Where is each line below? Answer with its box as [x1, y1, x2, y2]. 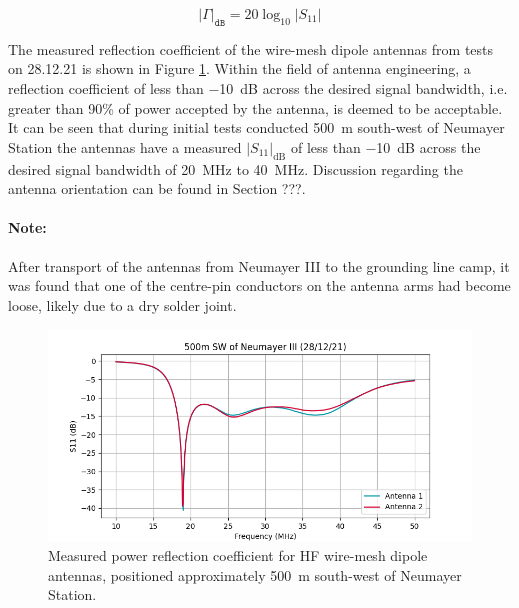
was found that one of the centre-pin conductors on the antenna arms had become [8, 275, 511, 296]
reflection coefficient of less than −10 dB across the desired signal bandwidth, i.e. [8, 77, 508, 98]
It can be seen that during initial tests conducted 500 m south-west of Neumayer [8, 117, 505, 138]
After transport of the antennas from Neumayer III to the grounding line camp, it [8, 255, 510, 276]
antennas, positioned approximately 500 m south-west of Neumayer [48, 564, 462, 585]
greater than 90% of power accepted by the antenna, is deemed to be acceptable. [8, 97, 503, 118]
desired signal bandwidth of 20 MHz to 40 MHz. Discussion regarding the [8, 158, 463, 179]
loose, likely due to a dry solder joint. [8, 294, 237, 315]
